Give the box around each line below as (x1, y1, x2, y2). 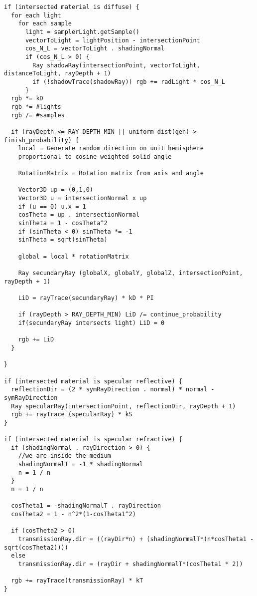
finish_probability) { (4, 136, 79, 144)
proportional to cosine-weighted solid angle (18, 153, 172, 160)
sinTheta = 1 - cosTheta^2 (18, 220, 108, 227)
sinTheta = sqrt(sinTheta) (18, 236, 108, 244)
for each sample (18, 20, 72, 27)
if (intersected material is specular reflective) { (4, 377, 182, 385)
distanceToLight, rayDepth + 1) (4, 70, 111, 77)
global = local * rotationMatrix (18, 253, 129, 260)
